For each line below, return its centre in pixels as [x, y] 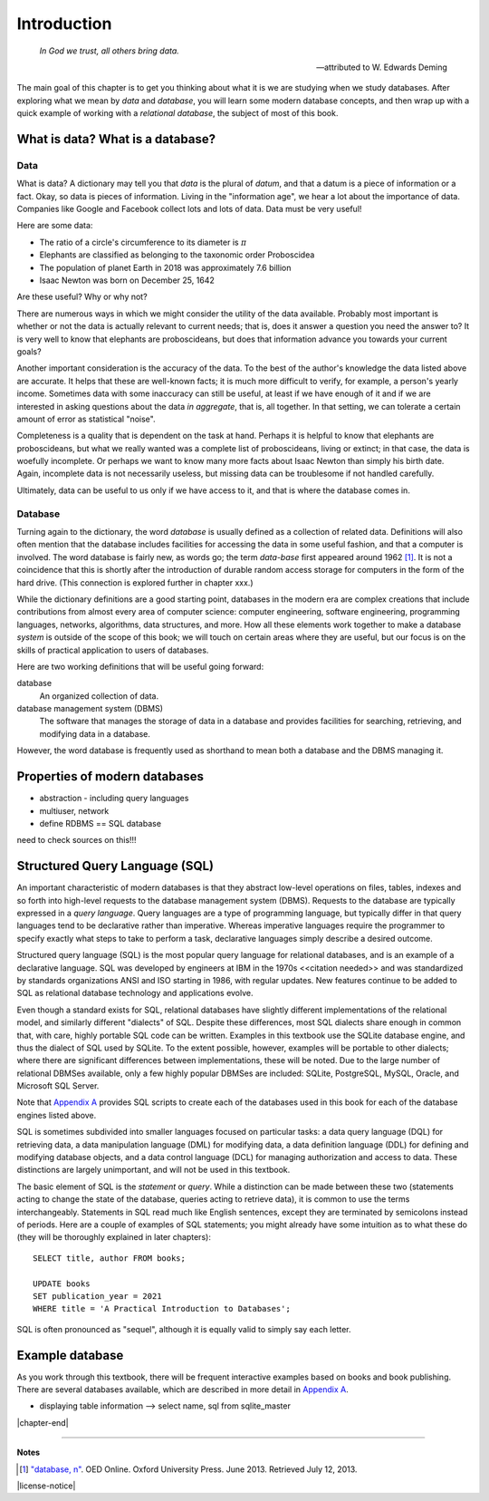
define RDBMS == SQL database [101, 823]
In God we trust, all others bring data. [110, 51]
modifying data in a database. [95, 733]
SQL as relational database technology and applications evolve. [135, 993]
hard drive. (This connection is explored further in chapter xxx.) [135, 582]
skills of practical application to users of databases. [113, 650]
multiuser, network [74, 810]
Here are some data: [55, 226]
